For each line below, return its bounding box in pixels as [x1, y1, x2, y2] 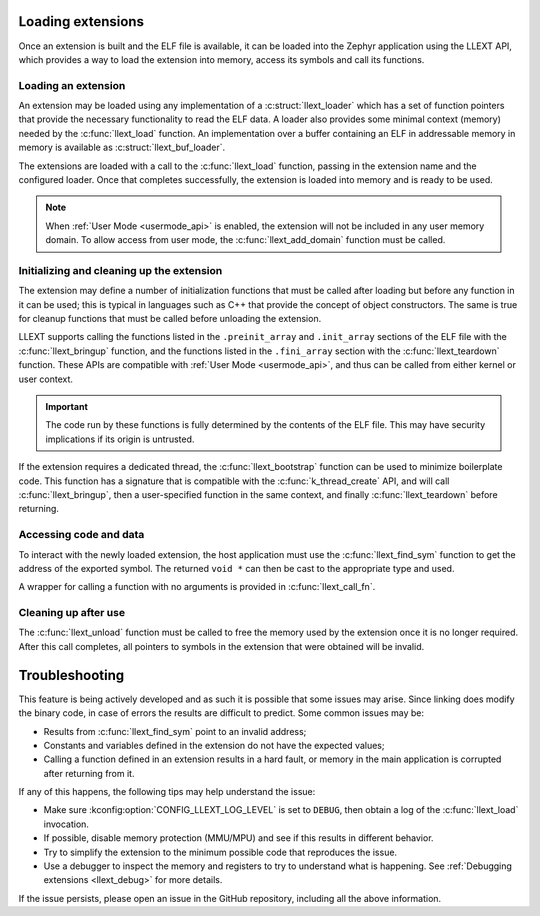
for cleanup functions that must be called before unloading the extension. [18, 313, 322, 325]
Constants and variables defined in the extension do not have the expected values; [43, 739, 385, 751]
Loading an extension [18, 78, 126, 92]
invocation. [43, 818, 90, 830]
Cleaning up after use [18, 606, 125, 620]
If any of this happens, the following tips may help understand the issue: [18, 786, 316, 798]
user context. [18, 373, 74, 385]
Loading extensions [18, 13, 145, 30]
